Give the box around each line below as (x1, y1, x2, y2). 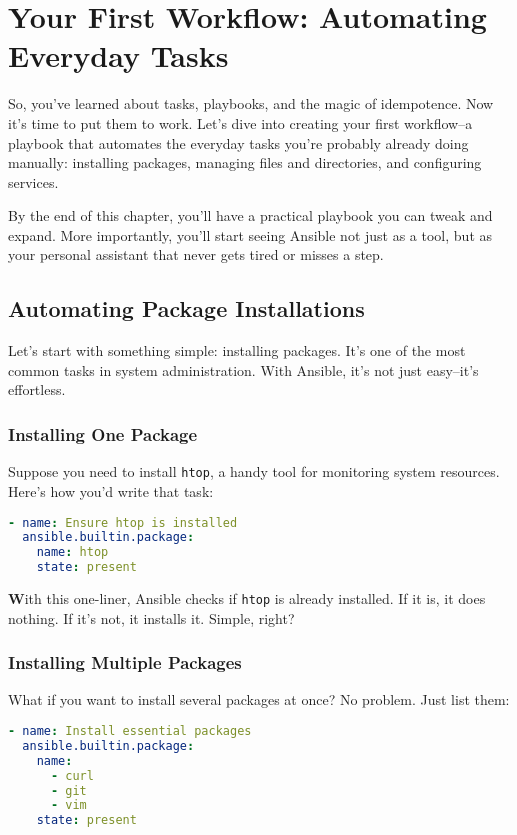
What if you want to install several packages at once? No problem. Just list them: (8, 689, 510, 710)
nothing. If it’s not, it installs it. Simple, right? (8, 607, 295, 628)
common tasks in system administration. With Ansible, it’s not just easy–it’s (8, 359, 479, 380)
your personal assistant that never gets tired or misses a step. (8, 244, 384, 265)
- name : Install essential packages (8, 724, 252, 739)
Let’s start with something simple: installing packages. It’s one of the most (8, 340, 466, 361)
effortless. (8, 379, 66, 400)
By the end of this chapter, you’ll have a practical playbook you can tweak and (8, 205, 493, 226)
